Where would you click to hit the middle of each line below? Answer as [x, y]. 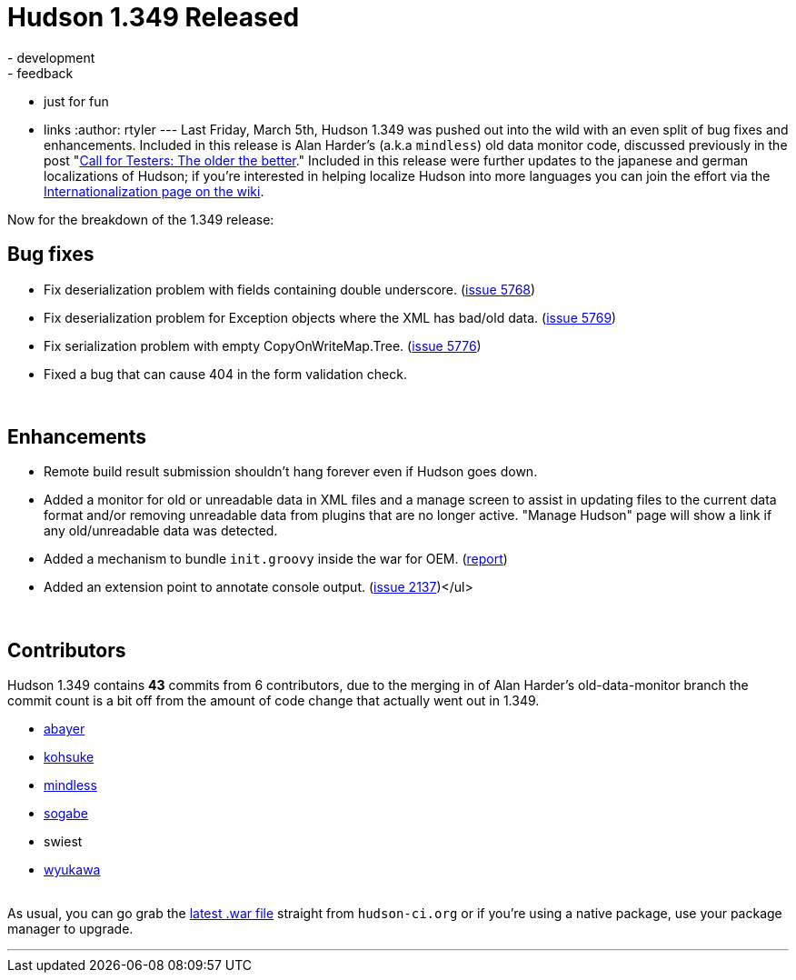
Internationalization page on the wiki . [154, 191]
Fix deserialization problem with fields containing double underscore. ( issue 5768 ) [290, 289]
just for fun [76, 101]
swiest [63, 842]
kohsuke [69, 757]
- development [51, 57]
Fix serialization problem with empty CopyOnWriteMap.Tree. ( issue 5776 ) [263, 345]
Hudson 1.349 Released [154, 17]
